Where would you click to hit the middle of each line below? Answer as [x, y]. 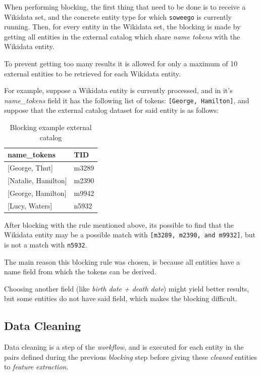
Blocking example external [51, 127]
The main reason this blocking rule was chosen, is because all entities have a [122, 261]
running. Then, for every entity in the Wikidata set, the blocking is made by [122, 27]
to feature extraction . [36, 367]
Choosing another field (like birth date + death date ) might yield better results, [127, 288]
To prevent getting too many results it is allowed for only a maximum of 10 [121, 64]
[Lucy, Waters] [30, 205]
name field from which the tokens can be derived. [80, 272]
